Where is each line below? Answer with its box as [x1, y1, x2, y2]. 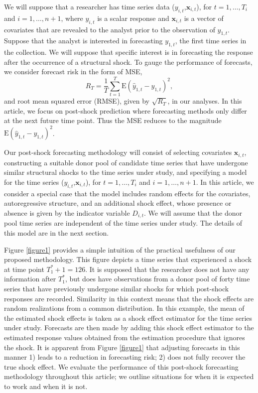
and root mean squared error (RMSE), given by [4, 96, 149, 106]
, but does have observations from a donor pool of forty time [65, 273, 250, 284]
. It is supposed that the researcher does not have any [85, 263, 250, 274]
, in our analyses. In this [167, 96, 242, 106]
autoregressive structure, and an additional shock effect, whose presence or [4, 198, 232, 208]
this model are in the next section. [4, 228, 109, 238]
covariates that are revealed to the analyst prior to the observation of [4, 24, 215, 34]
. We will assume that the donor [143, 208, 242, 218]
